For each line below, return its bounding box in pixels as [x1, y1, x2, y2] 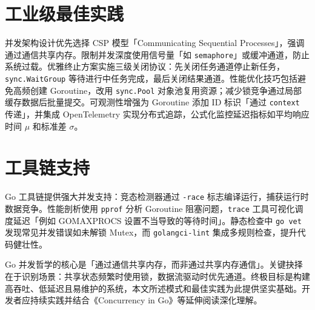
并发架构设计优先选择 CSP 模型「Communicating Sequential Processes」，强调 [5, 36, 305, 49]
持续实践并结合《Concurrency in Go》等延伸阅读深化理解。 [30, 294, 262, 306]
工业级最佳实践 [5, 1, 124, 26]
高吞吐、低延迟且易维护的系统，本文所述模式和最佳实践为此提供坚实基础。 [5, 282, 302, 294]
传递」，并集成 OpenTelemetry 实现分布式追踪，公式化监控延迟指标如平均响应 [5, 107, 310, 120]
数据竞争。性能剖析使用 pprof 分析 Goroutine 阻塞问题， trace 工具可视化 [5, 202, 295, 214]
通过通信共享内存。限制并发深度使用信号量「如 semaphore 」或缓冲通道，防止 [5, 48, 310, 61]
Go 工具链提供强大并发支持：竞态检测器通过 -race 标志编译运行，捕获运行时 [5, 190, 309, 203]
